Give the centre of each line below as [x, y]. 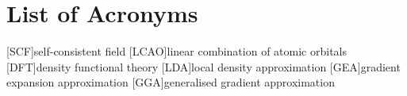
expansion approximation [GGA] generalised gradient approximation [171, 82]
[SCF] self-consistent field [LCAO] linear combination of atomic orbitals [177, 51]
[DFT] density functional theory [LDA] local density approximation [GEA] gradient [203, 66]
